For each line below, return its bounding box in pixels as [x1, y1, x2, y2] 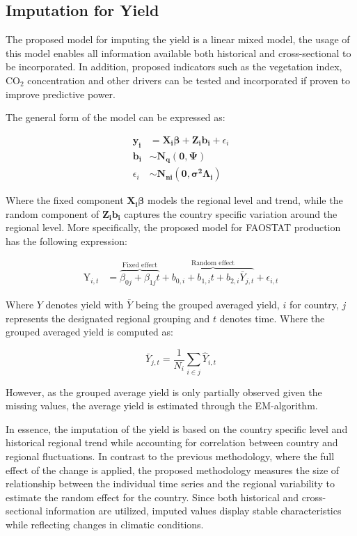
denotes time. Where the [219, 310, 325, 325]
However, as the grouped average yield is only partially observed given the [6, 384, 322, 399]
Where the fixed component [6, 193, 124, 207]
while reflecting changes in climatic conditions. [6, 517, 204, 531]
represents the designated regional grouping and [6, 310, 210, 325]
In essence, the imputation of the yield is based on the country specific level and [6, 421, 348, 436]
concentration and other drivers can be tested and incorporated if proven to [27, 72, 350, 87]
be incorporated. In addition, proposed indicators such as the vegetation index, [6, 59, 342, 74]
